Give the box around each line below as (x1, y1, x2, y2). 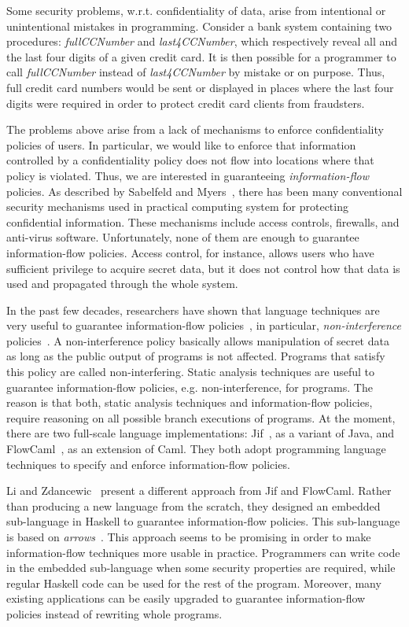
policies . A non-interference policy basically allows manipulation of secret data (6, 332, 389, 349)
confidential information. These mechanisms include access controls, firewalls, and (6, 213, 400, 230)
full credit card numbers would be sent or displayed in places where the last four (6, 79, 394, 95)
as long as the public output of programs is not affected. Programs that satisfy (6, 348, 385, 364)
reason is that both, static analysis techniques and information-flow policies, (6, 394, 373, 411)
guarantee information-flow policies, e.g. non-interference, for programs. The (6, 378, 373, 395)
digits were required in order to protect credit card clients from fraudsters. (6, 94, 365, 111)
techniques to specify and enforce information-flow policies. (6, 455, 290, 472)
